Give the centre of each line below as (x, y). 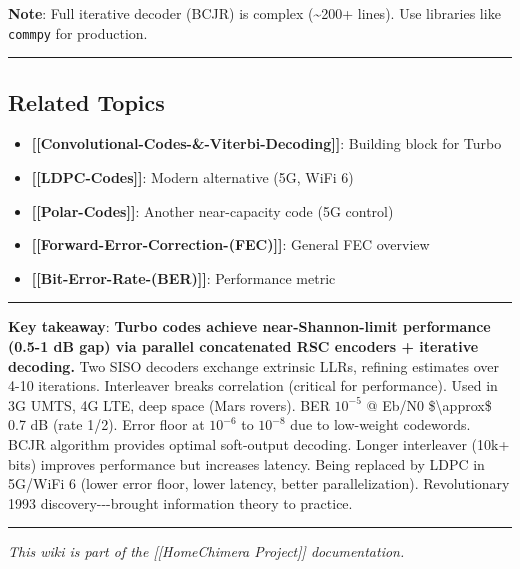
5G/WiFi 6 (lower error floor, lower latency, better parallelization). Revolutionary (259, 483)
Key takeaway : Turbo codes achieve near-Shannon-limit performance (249, 326)
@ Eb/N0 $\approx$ (429, 404)
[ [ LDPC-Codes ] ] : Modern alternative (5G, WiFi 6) (192, 177)
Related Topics (86, 101)
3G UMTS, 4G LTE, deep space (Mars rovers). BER (169, 404)
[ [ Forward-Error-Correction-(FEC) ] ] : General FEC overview (230, 244)
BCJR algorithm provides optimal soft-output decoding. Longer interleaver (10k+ (259, 443)
